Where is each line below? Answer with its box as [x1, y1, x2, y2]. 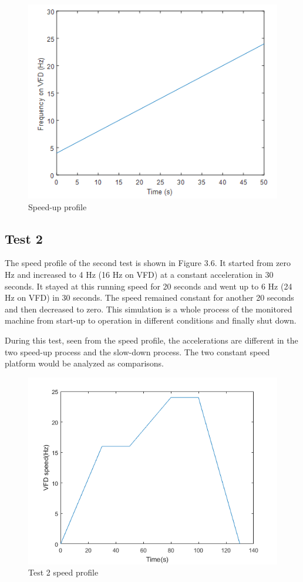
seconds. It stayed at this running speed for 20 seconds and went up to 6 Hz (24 [5, 280, 292, 292]
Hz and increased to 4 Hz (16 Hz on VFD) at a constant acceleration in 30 [5, 268, 274, 281]
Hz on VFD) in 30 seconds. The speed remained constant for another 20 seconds [5, 291, 294, 304]
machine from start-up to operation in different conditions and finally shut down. [5, 314, 297, 327]
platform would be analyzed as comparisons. [5, 357, 164, 369]
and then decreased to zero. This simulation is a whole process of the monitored [5, 302, 292, 315]
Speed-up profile [28, 200, 87, 213]
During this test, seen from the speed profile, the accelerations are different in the [5, 334, 298, 346]
